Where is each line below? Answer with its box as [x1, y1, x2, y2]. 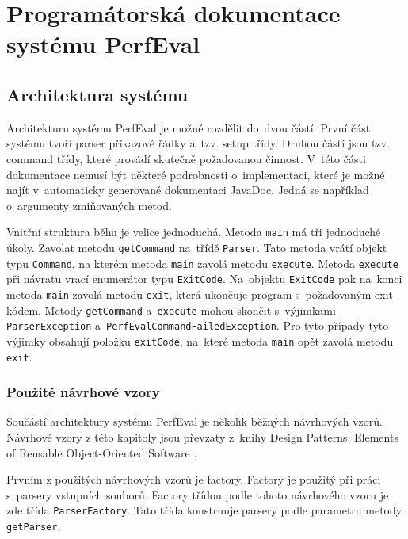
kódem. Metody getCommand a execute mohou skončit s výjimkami [6, 301, 336, 318]
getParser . [6, 518, 61, 534]
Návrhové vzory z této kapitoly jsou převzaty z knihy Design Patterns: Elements [6, 429, 398, 445]
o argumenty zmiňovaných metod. [6, 197, 172, 213]
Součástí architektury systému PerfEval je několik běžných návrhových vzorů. [6, 413, 383, 430]
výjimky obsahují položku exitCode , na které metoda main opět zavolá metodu [6, 332, 394, 349]
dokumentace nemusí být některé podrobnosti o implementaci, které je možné [6, 166, 385, 182]
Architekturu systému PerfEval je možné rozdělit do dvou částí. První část [6, 119, 371, 136]
